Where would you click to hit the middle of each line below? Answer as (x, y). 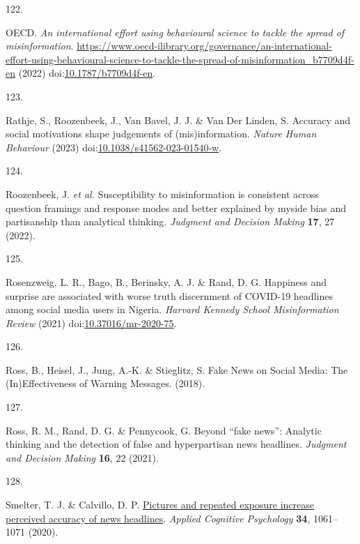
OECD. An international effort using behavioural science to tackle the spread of (175, 32)
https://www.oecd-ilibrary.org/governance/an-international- (204, 46)
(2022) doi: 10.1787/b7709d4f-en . (87, 73)
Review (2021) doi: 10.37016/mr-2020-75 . (91, 323)
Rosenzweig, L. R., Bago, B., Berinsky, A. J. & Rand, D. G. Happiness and (166, 281)
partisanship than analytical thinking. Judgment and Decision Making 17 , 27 (170, 221)
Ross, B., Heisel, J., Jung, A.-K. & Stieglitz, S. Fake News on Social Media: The (177, 369)
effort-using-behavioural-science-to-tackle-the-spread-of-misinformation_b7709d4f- (180, 59)
